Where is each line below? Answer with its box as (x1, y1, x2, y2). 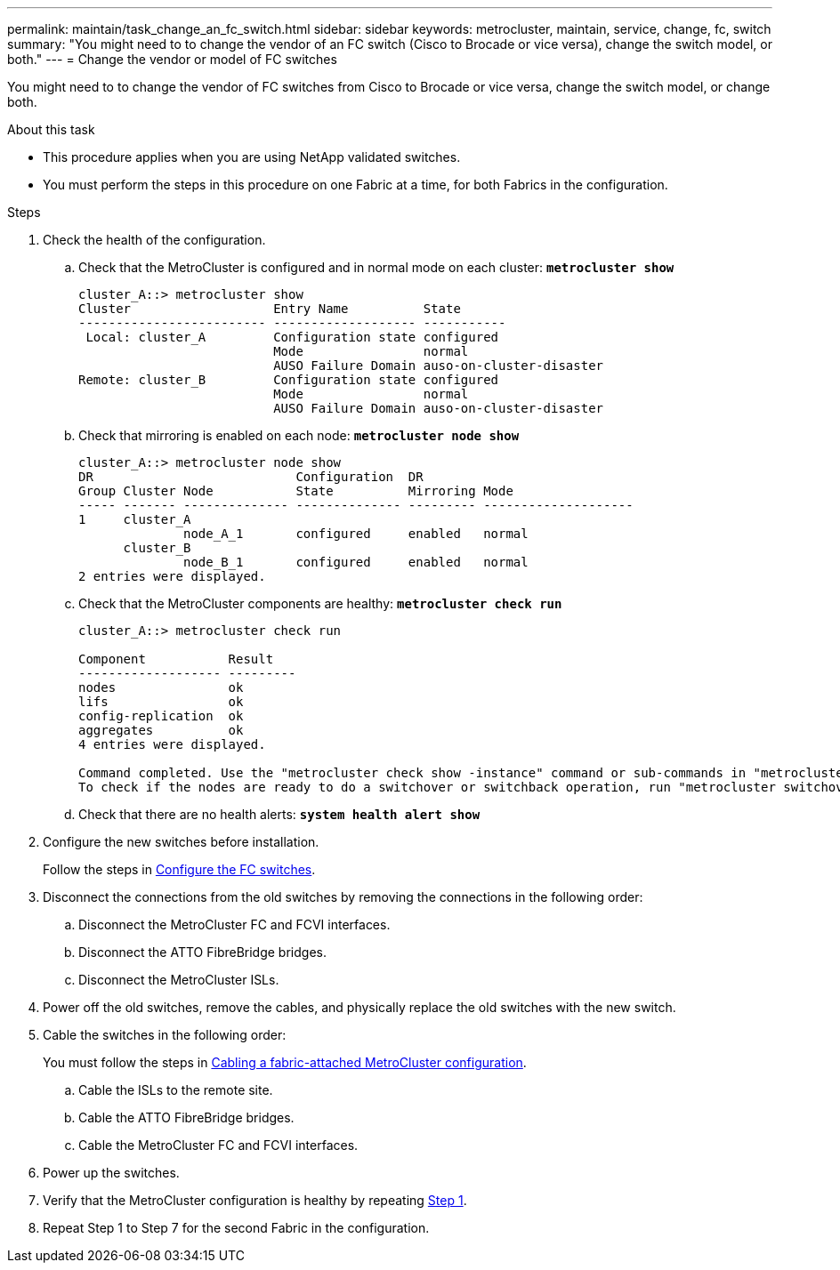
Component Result (78, 652, 274, 666)
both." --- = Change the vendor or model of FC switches (7, 52, 337, 67)
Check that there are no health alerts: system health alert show (78, 807, 481, 822)
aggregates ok (78, 723, 244, 737)
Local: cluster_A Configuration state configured (85, 330, 499, 344)
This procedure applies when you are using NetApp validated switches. (43, 149, 461, 165)
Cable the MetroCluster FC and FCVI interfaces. (78, 1137, 359, 1153)
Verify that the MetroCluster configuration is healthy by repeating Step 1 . (43, 1193, 467, 1208)
